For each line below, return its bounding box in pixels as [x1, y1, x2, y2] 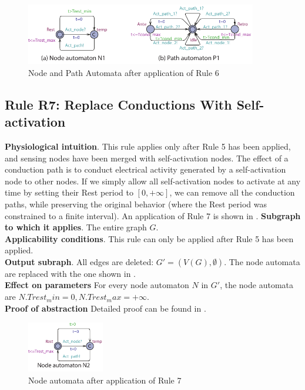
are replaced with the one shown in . [5, 267, 136, 279]
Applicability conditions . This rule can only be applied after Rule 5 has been [5, 232, 294, 244]
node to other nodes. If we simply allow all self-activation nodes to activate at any [5, 174, 301, 187]
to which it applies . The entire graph [5, 221, 147, 233]
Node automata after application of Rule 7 [28, 374, 182, 386]
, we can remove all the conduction [169, 186, 295, 199]
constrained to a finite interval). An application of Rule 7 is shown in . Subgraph [5, 209, 301, 222]
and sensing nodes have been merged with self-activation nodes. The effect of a [5, 151, 289, 164]
